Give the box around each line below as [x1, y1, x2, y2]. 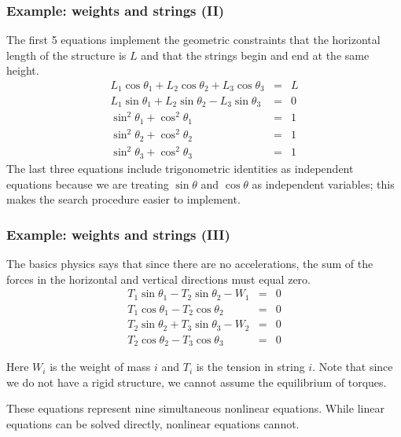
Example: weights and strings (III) [6, 224, 230, 244]
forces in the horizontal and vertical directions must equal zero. [6, 270, 311, 287]
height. [6, 62, 39, 79]
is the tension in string [196, 358, 305, 375]
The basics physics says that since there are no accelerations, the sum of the [6, 255, 373, 271]
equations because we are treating [6, 175, 169, 192]
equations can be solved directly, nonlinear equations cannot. [6, 415, 300, 431]
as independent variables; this [252, 175, 395, 192]
